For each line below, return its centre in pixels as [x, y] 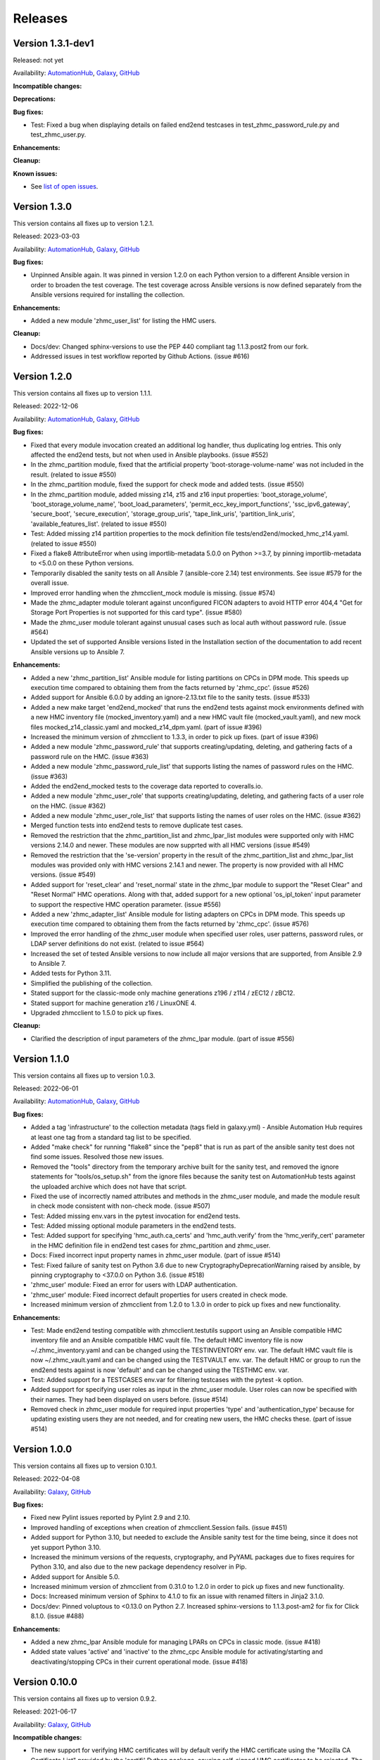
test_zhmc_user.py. [58, 134]
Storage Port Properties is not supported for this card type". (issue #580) [137, 612]
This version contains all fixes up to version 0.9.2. [85, 1698]
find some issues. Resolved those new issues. [97, 1157]
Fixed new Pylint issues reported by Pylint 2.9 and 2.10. [110, 1518]
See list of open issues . [64, 186]
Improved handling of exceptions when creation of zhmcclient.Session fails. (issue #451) [159, 1527]
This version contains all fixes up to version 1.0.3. [84, 1075]
